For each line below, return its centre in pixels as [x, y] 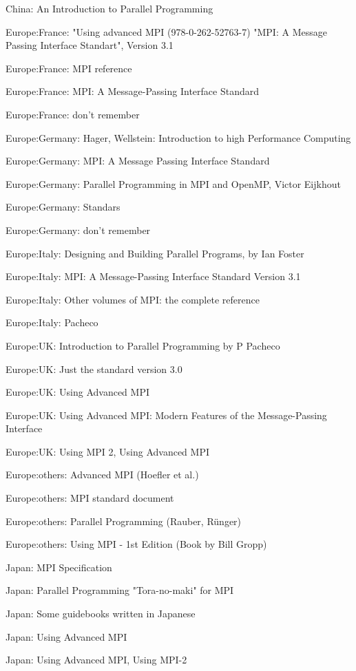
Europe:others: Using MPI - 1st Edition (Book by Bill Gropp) [136, 544]
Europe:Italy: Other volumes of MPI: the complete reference [133, 299]
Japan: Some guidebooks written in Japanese [101, 614]
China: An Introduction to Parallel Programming [109, 8]
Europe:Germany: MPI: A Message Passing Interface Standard [138, 161]
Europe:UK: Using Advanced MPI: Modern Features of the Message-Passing [166, 415]
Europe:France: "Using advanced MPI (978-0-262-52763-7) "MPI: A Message [166, 31]
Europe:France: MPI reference [69, 68]
